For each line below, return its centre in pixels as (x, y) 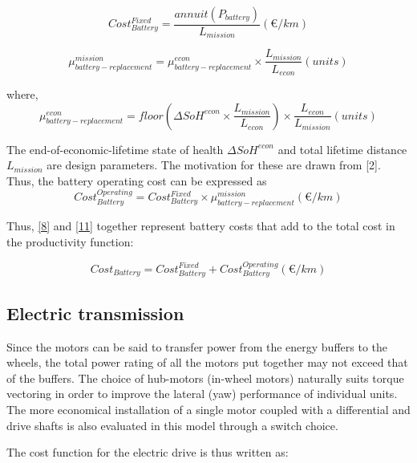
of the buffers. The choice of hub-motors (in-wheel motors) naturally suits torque (205, 378)
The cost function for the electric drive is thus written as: (148, 452)
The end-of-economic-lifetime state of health (115, 149)
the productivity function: (70, 241)
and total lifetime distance (342, 149)
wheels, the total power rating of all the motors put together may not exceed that (207, 362)
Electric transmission (95, 313)
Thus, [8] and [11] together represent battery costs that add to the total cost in (201, 225)
